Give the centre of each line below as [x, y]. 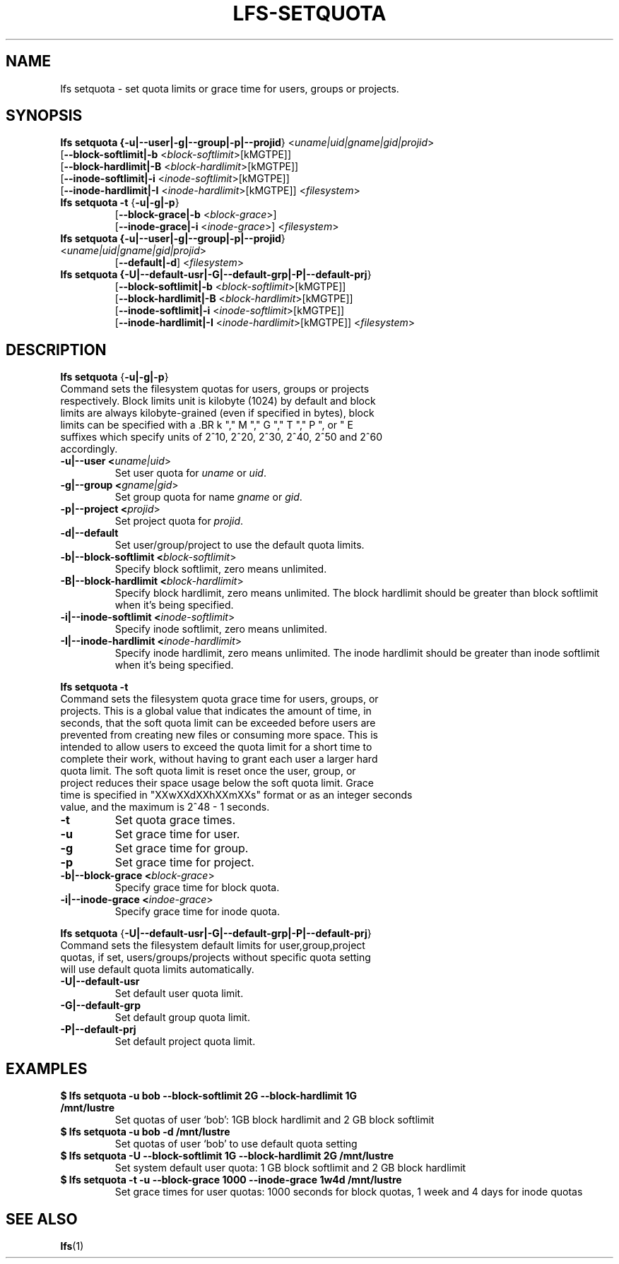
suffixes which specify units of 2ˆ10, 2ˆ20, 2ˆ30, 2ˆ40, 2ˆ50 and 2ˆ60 [222, 437]
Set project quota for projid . [179, 521]
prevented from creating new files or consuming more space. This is [219, 735]
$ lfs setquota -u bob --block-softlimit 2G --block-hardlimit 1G [209, 1096]
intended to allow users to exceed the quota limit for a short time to [216, 747]
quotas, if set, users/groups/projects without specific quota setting [216, 958]
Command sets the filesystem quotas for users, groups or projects [215, 389]
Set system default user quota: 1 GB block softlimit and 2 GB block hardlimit [290, 1168]
